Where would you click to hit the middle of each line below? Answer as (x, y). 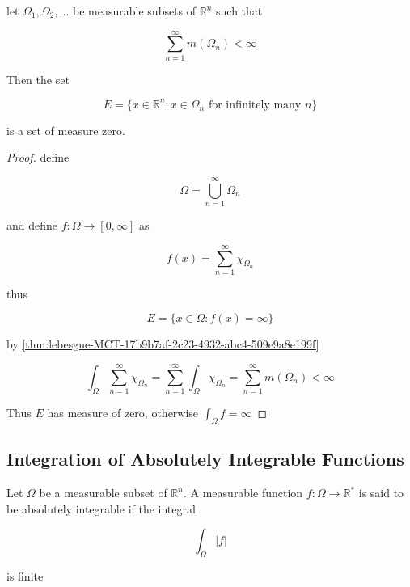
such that (239, 11)
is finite (25, 576)
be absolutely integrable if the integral (101, 508)
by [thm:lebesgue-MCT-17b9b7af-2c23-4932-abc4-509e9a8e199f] (163, 344)
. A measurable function (243, 493)
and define (32, 225)
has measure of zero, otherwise (123, 413)
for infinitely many (255, 105)
